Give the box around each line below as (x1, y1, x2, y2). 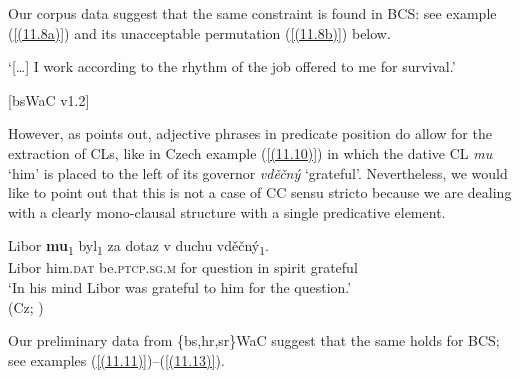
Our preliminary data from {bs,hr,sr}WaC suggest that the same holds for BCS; (8, 330, 500, 351)
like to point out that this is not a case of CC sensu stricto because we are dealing (8, 182, 512, 203)
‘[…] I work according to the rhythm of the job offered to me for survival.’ (8, 56, 456, 77)
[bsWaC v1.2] (8, 89, 90, 110)
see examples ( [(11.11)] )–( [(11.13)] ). (8, 349, 225, 370)
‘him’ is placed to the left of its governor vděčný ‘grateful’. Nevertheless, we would (8, 162, 508, 183)
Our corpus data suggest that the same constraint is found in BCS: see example (8, 3, 497, 23)
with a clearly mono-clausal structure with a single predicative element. (8, 201, 446, 222)
